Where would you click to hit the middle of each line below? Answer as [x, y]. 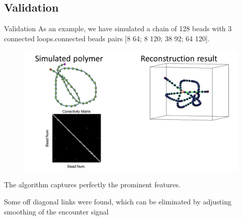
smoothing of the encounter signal [56, 211]
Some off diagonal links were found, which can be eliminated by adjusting [118, 202]
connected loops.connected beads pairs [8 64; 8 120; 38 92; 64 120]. [107, 38]
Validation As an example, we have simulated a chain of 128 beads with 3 [118, 28]
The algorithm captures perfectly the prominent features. [92, 185]
